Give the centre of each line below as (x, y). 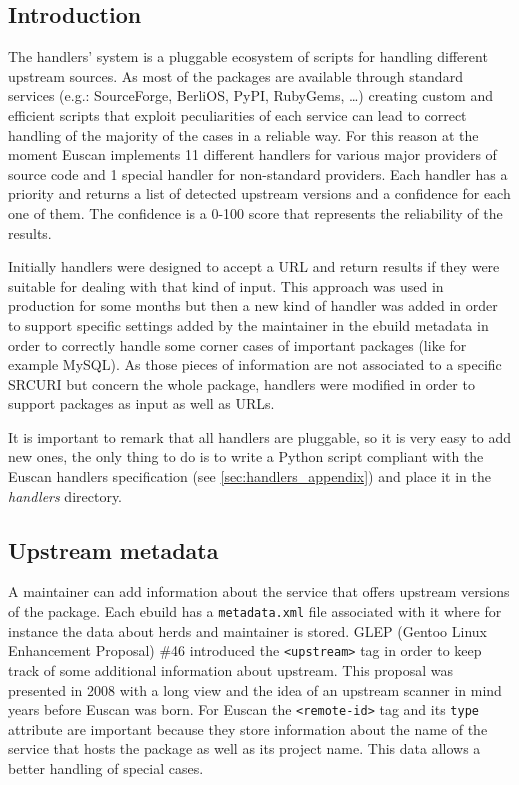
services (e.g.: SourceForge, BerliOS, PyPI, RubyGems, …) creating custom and (251, 95)
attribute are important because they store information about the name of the (248, 728)
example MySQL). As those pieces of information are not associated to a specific (255, 364)
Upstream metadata (113, 549)
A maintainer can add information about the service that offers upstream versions (259, 591)
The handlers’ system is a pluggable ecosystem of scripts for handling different (248, 56)
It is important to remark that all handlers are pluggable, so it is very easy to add (260, 436)
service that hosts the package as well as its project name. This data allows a (244, 748)
